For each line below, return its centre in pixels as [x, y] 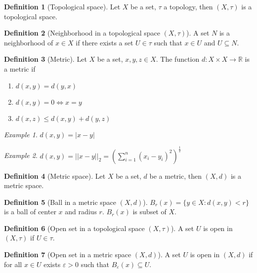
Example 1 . [21, 134]
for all [13, 264]
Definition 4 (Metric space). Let [55, 175]
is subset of [150, 212]
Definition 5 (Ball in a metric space [60, 202]
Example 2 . [21, 155]
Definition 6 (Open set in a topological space [74, 228]
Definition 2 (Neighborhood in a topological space [82, 33]
